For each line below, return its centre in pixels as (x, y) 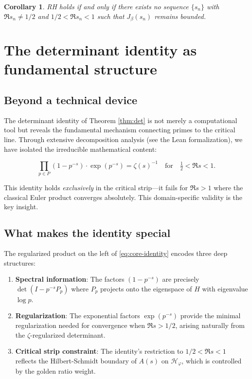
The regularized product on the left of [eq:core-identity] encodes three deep (116, 253)
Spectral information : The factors (70, 279)
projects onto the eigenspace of (146, 288)
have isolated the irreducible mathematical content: (80, 149)
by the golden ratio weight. (55, 371)
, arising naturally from (210, 325)
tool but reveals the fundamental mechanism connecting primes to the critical (120, 130)
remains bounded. (180, 16)
